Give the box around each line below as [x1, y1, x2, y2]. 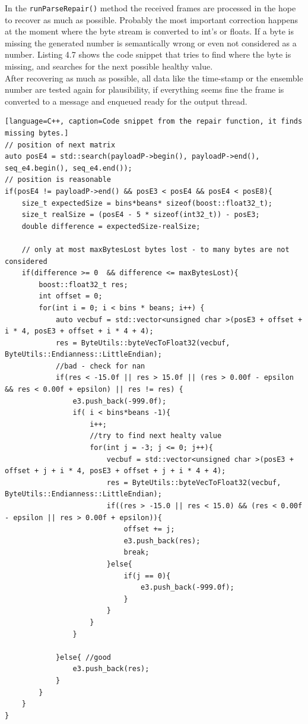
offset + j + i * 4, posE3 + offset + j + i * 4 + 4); [5, 467, 226, 476]
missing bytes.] [5, 129, 69, 137]
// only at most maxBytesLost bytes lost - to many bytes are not [21, 245, 290, 254]
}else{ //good [55, 653, 111, 662]
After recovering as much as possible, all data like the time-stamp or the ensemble [5, 71, 303, 84]
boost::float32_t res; [39, 280, 128, 289]
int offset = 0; [39, 292, 103, 301]
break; [123, 548, 150, 557]
